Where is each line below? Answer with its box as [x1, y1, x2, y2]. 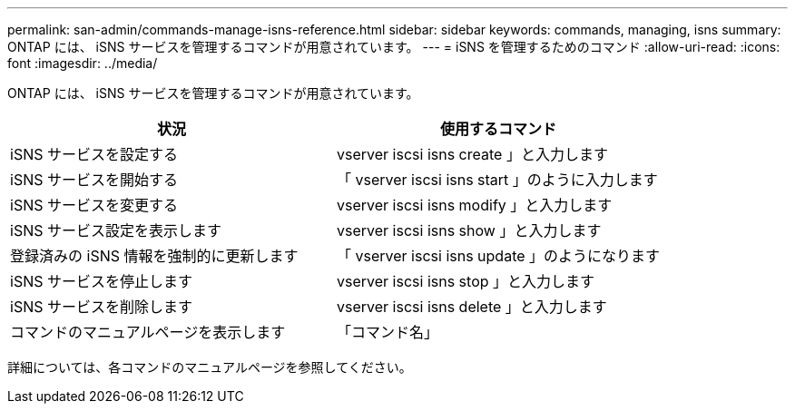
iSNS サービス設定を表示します [10, 221, 221, 240]
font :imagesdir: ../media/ [7, 55, 158, 71]
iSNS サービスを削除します [10, 298, 192, 316]
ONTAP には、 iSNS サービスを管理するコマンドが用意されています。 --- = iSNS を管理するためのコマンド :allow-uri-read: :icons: [7, 39, 780, 54]
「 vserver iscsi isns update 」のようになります [337, 247, 661, 265]
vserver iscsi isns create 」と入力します [337, 145, 608, 163]
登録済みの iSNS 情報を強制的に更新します [10, 247, 299, 265]
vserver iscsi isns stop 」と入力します [337, 272, 595, 290]
